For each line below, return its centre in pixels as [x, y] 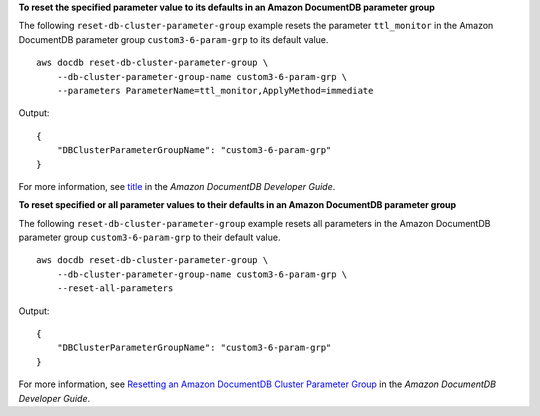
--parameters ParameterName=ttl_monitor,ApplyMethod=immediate [215, 90]
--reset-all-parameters [115, 288]
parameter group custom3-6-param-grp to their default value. [149, 237]
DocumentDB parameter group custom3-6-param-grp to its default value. [173, 39]
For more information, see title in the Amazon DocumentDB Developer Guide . [177, 186]
